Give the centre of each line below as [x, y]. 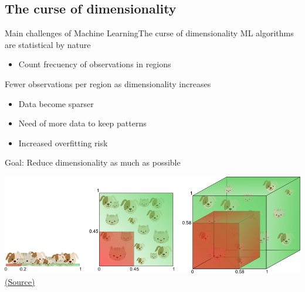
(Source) [20, 281]
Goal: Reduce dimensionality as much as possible [93, 162]
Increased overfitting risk [63, 142]
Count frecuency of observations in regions [95, 64]
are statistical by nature [48, 44]
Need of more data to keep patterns [82, 123]
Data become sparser [56, 103]
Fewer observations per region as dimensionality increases [108, 83]
